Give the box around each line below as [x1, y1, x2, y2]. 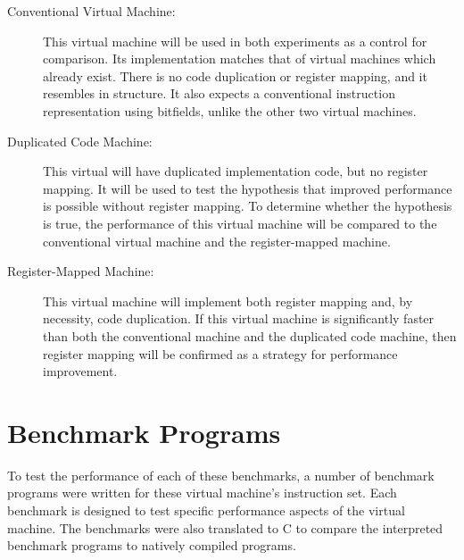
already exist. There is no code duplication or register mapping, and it [43, 66, 427, 85]
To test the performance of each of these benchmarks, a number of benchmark [7, 465, 435, 484]
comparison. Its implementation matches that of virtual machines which [43, 49, 436, 68]
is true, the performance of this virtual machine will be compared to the [43, 213, 437, 232]
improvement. [43, 362, 118, 380]
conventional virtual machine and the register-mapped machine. [43, 231, 391, 250]
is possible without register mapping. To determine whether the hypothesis [43, 196, 452, 215]
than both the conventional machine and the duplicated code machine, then [43, 326, 457, 345]
